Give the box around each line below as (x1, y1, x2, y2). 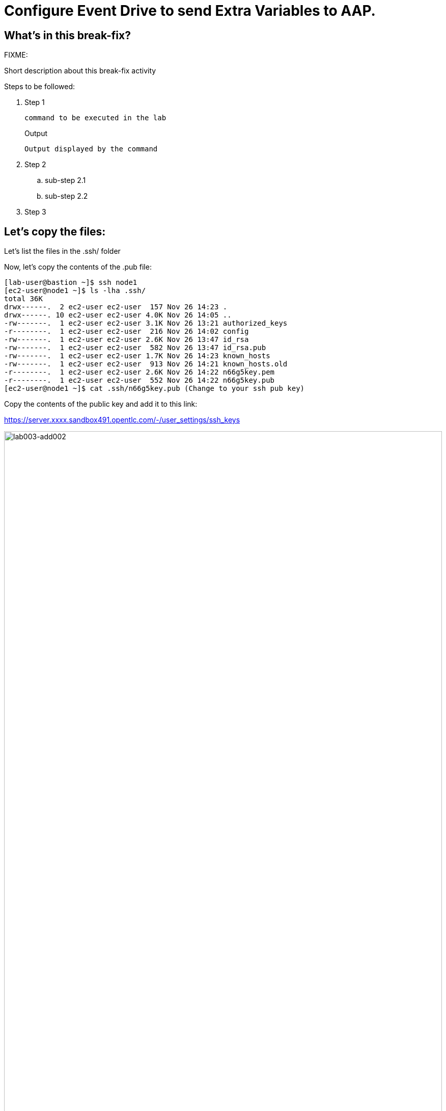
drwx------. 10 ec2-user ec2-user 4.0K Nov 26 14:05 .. (4, 311, 232, 320)
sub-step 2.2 (45, 192, 88, 201)
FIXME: (4, 50, 28, 60)
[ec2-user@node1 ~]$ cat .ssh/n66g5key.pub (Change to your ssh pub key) (4, 384, 305, 393)
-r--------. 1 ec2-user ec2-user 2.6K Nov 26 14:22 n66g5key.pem (4, 368, 275, 377)
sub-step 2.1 (45, 176, 86, 185)
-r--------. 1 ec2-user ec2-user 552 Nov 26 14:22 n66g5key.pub (4, 376, 275, 385)
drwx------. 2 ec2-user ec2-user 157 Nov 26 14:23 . (4, 303, 228, 311)
